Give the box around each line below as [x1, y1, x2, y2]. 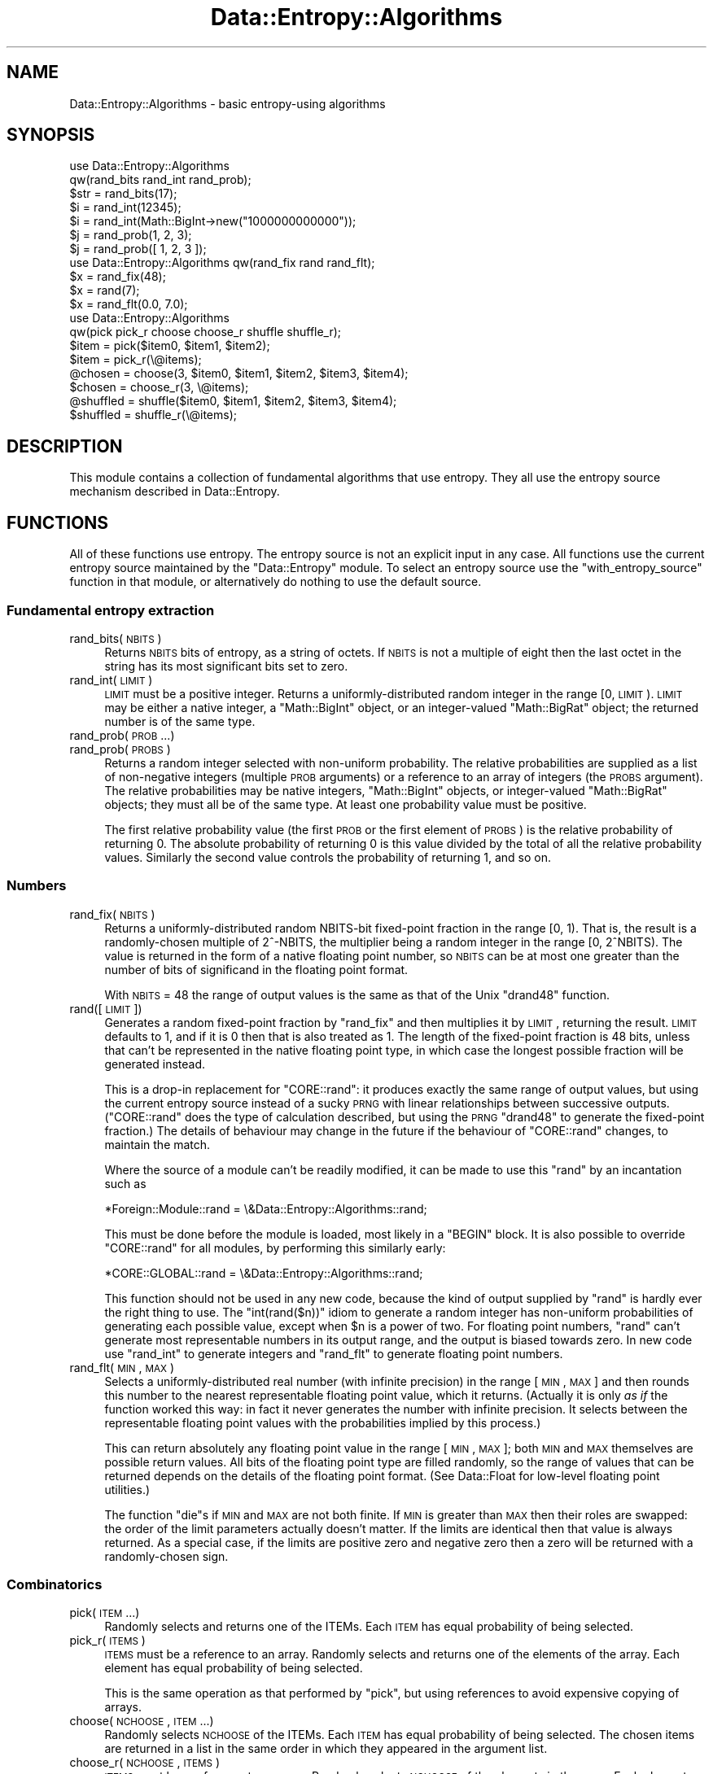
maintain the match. [104, 1137, 211, 1151]
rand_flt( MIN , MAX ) [69, 1360, 175, 1374]
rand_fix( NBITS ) [69, 907, 155, 921]
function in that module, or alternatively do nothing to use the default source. [69, 575, 482, 589]
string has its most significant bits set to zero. [104, 658, 348, 673]
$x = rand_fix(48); [69, 269, 166, 284]
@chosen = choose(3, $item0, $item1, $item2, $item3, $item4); [69, 366, 409, 381]
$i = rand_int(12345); [69, 200, 182, 215]
